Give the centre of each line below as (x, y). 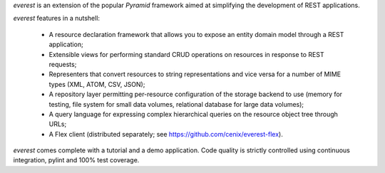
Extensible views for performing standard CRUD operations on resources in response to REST (186, 54)
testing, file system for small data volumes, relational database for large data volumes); (176, 104)
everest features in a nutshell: (56, 19)
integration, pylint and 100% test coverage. (76, 160)
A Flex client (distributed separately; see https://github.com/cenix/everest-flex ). (166, 134)
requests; (63, 64)
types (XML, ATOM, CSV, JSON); (97, 84)
